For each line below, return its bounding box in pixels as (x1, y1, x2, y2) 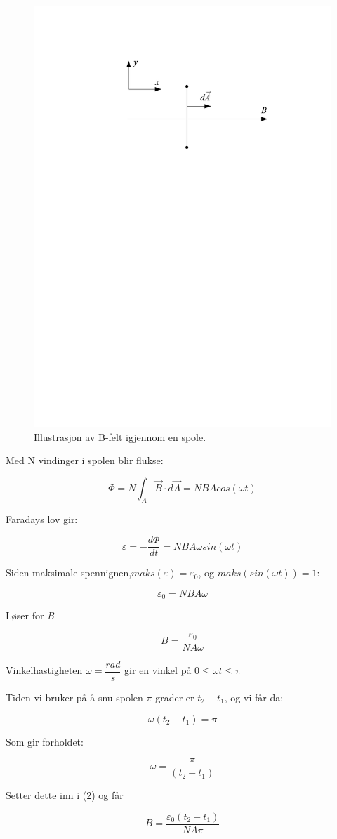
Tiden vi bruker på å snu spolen (6, 689, 143, 704)
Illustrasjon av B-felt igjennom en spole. (34, 429, 206, 444)
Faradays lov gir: (6, 511, 78, 526)
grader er (155, 689, 194, 704)
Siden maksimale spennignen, (6, 565, 132, 580)
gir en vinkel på (124, 663, 192, 678)
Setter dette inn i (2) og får (6, 788, 124, 802)
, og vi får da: (224, 689, 284, 704)
